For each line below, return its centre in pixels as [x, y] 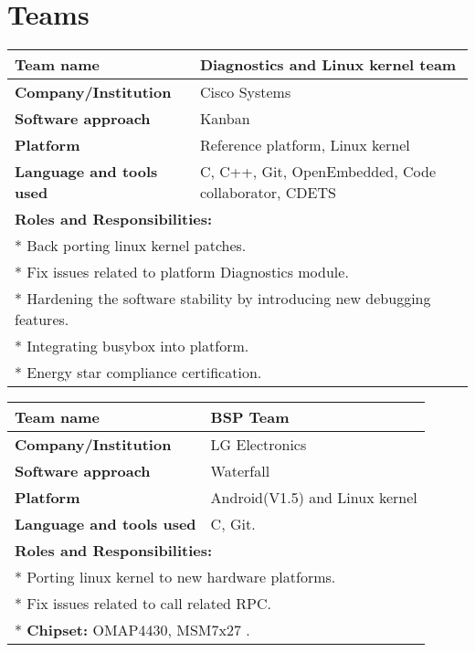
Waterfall [240, 471]
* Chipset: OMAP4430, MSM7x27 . [132, 630]
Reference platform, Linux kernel [305, 145]
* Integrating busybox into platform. [132, 346]
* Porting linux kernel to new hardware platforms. [175, 577]
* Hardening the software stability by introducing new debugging [223, 299]
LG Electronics [259, 445]
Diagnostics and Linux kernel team [328, 65]
